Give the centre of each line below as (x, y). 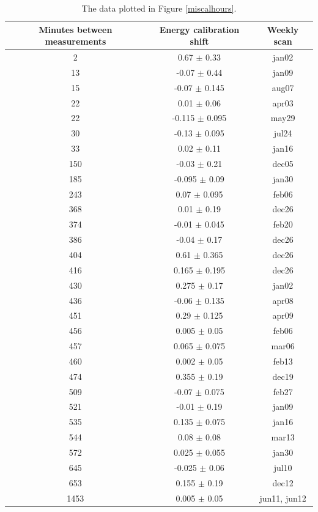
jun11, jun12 (283, 498)
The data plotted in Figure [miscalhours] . (159, 8)
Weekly (283, 29)
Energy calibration (199, 29)
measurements (76, 41)
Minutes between (76, 29)
